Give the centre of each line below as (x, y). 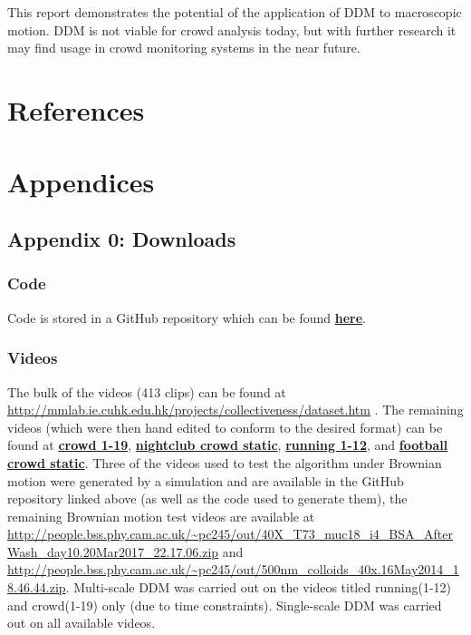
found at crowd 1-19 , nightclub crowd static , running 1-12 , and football (228, 445)
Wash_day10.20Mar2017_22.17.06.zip (113, 551)
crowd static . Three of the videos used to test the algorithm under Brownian (225, 462)
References (76, 110)
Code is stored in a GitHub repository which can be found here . (187, 317)
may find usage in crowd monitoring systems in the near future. (184, 48)
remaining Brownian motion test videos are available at (161, 516)
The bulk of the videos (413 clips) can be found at (147, 391)
